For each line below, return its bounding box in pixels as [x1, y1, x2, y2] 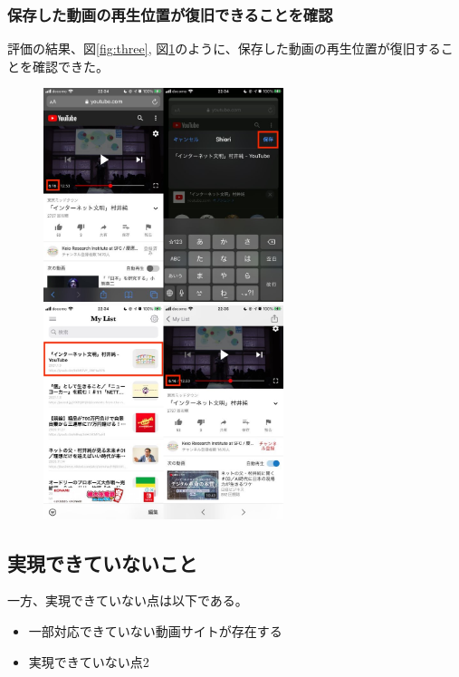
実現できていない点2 [28, 652, 149, 671]
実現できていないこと [7, 548, 197, 576]
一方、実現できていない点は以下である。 [7, 591, 248, 610]
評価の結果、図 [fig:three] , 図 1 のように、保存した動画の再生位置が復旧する [7, 39, 441, 58]
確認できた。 [32, 56, 109, 75]
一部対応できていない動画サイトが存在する [28, 621, 282, 640]
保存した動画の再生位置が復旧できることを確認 [7, 3, 333, 25]
